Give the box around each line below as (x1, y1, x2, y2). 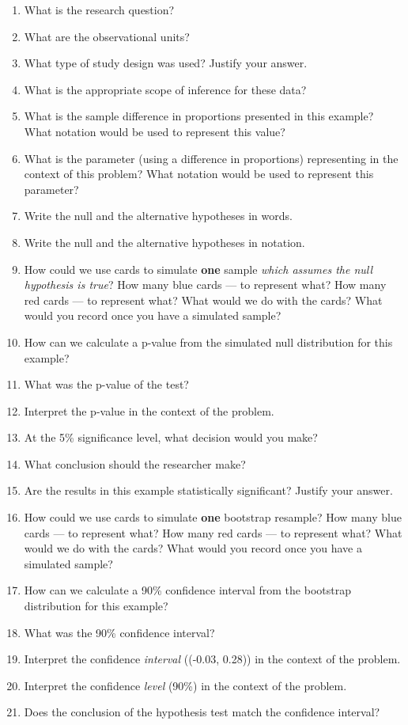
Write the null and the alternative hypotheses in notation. (24, 233, 305, 250)
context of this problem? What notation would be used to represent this (24, 165, 374, 182)
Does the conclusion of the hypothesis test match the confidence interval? (24, 704, 380, 720)
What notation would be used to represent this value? (24, 123, 285, 139)
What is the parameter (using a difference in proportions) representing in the (24, 150, 399, 166)
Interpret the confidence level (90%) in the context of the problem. (24, 677, 347, 693)
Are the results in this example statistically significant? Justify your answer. (24, 482, 393, 499)
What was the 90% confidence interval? (24, 624, 215, 640)
